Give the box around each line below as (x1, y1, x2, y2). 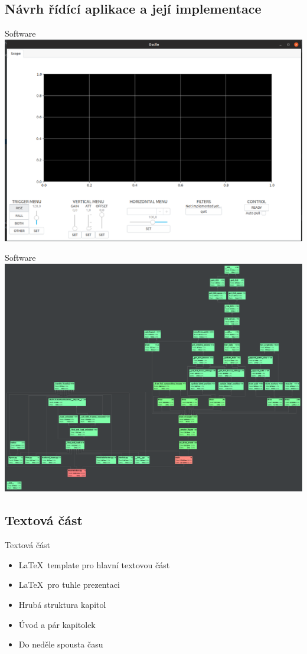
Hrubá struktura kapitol (18, 598, 106, 611)
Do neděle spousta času (18, 638, 103, 650)
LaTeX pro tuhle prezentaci (18, 578, 120, 591)
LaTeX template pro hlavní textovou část (18, 558, 170, 571)
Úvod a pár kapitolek (18, 618, 96, 630)
